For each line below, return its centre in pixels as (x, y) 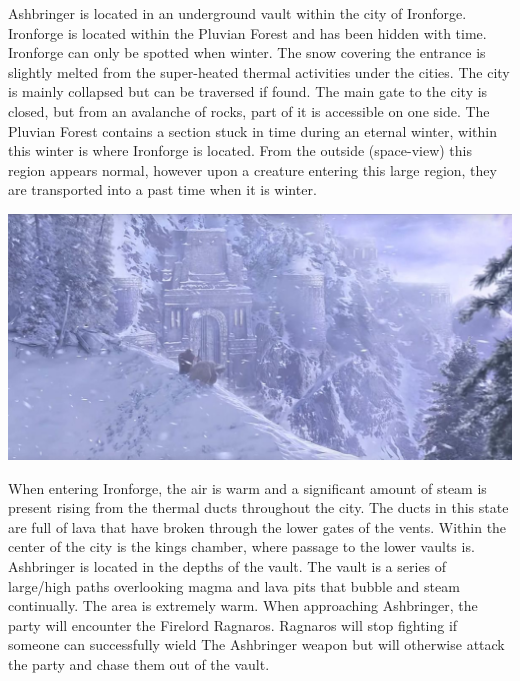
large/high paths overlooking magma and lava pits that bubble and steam (234, 585)
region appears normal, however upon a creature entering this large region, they (252, 169)
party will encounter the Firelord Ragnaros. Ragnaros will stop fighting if (233, 624)
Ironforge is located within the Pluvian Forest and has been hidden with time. (247, 32)
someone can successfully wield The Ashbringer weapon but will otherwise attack (256, 644)
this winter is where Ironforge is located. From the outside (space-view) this (240, 150)
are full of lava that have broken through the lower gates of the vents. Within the (257, 526)
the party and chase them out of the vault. (139, 663)
